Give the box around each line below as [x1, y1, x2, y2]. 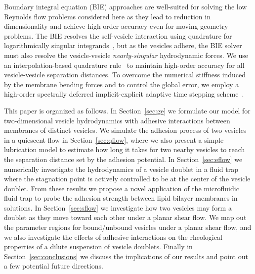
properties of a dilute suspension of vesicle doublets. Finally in [4, 241, 193, 252]
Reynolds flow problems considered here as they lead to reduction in [4, 11, 211, 21]
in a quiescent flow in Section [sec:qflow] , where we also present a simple [4, 134, 224, 145]
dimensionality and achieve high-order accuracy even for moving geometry [4, 21, 228, 31]
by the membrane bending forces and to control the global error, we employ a [4, 79, 239, 89]
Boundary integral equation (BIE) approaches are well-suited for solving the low [4, 1, 247, 11]
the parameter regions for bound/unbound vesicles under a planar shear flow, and [4, 222, 252, 232]
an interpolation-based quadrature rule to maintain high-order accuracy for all [4, 59, 245, 70]
